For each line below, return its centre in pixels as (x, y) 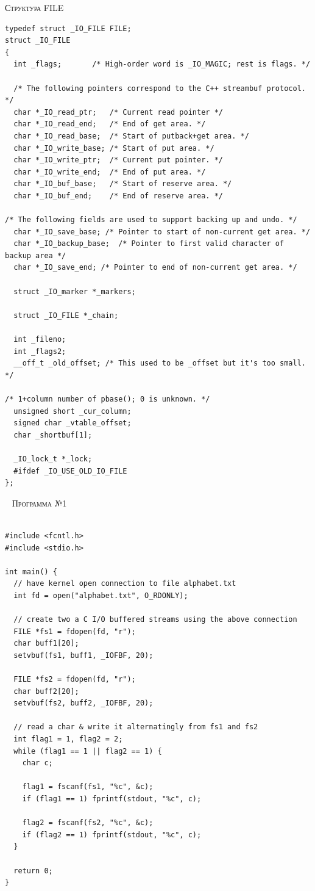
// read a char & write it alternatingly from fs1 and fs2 (136, 727)
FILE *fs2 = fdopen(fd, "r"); (75, 680)
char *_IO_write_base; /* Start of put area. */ (114, 148)
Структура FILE (34, 7)
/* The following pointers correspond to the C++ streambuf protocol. (160, 88)
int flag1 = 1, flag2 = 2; (68, 739)
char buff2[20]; (46, 691)
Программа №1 (39, 503)
